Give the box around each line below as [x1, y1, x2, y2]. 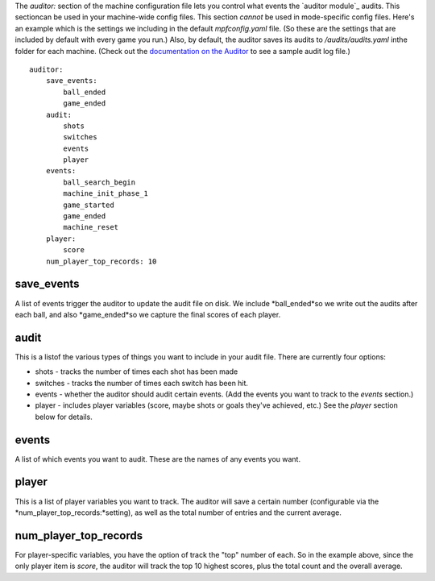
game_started [63, 200, 114, 210]
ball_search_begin [63, 177, 136, 187]
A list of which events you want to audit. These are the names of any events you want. [14, 454, 301, 463]
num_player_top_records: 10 [45, 256, 157, 266]
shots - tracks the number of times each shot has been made [35, 367, 238, 376]
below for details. [35, 412, 93, 421]
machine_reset [63, 222, 119, 232]
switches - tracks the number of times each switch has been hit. [35, 378, 249, 388]
